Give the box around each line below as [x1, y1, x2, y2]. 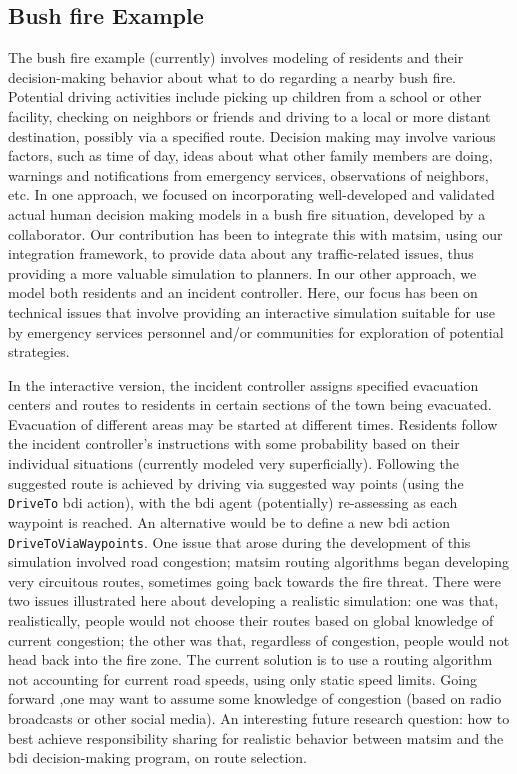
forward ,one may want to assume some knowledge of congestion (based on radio [8, 688, 502, 709]
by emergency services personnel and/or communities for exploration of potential [8, 321, 504, 342]
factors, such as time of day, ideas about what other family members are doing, [8, 145, 493, 166]
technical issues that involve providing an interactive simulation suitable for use [8, 301, 496, 322]
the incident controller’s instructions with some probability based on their [8, 433, 460, 454]
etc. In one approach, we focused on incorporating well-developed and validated [8, 184, 495, 205]
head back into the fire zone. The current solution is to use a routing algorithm [8, 649, 493, 670]
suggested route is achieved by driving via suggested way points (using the [8, 472, 464, 493]
